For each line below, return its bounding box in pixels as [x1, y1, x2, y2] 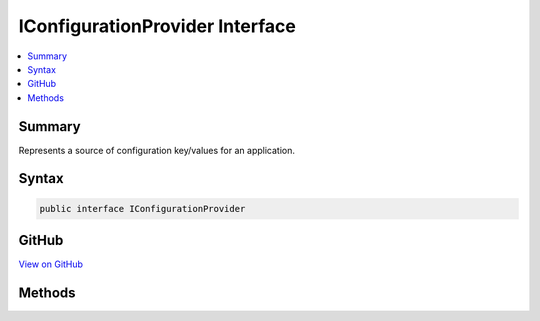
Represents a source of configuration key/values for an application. [18, 144, 295, 156]
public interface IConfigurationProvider [39, 203, 246, 214]
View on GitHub [18, 258, 84, 270]
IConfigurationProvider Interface [18, 15, 297, 37]
